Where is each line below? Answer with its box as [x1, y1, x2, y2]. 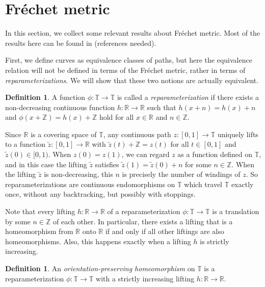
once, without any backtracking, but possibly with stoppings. [5, 189, 196, 199]
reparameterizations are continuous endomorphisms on [5, 178, 175, 189]
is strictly [200, 236, 229, 246]
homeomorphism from [5, 226, 73, 237]
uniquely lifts [218, 128, 258, 139]
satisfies [95, 159, 119, 169]
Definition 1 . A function [5, 92, 86, 102]
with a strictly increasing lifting [96, 273, 195, 283]
